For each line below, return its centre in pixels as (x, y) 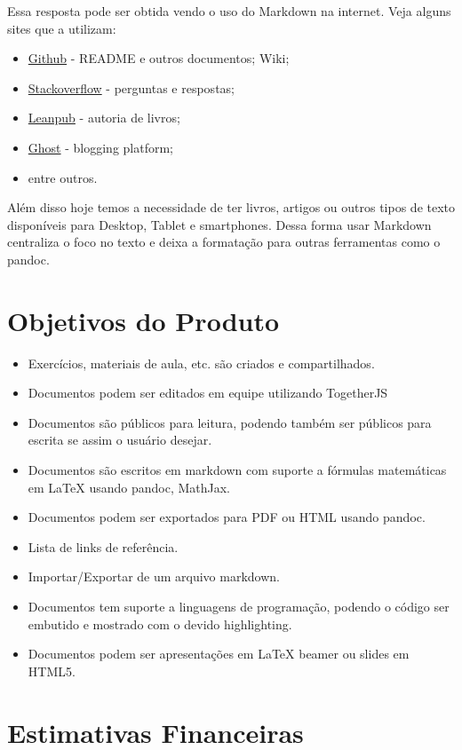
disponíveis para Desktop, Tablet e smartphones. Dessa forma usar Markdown (219, 224)
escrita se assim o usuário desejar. (120, 440)
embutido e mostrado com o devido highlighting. (160, 624)
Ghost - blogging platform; (100, 147)
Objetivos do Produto (143, 320)
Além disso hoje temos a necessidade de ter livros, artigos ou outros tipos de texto (231, 207)
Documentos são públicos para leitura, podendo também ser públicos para (230, 422)
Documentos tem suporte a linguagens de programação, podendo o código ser (239, 606)
